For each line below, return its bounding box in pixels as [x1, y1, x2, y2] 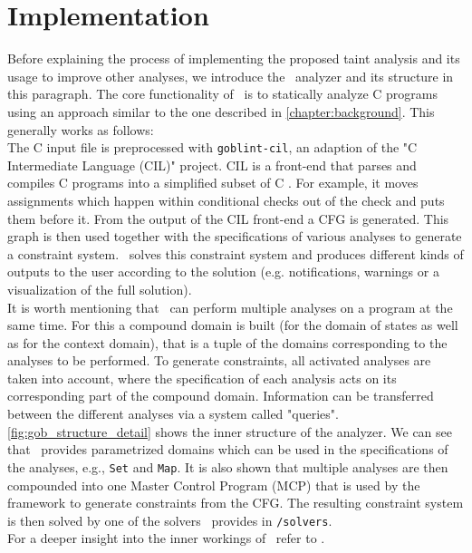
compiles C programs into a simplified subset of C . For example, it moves [7, 173, 419, 192]
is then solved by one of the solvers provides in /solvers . [7, 510, 332, 529]
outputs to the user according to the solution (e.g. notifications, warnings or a [7, 262, 439, 281]
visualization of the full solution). [7, 279, 192, 298]
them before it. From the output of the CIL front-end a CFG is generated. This [7, 209, 449, 228]
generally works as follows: [7, 120, 154, 139]
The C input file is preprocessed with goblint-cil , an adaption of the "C [7, 138, 418, 157]
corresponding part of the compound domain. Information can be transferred [7, 386, 434, 405]
